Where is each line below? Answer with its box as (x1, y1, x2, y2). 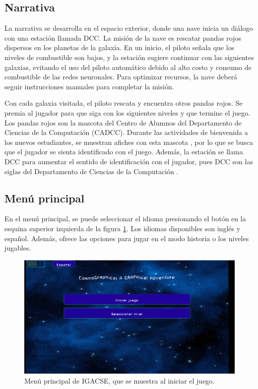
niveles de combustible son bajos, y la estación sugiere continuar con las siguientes (4, 52, 254, 62)
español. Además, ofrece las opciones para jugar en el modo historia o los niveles (4, 233, 249, 243)
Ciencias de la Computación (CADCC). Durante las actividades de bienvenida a (4, 127, 248, 137)
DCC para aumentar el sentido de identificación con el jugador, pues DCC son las (4, 156, 253, 166)
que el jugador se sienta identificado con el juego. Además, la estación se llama (4, 146, 243, 157)
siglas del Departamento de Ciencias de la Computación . (4, 166, 179, 176)
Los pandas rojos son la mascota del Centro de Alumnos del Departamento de (4, 117, 242, 128)
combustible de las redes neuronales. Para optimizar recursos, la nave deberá (4, 71, 238, 82)
